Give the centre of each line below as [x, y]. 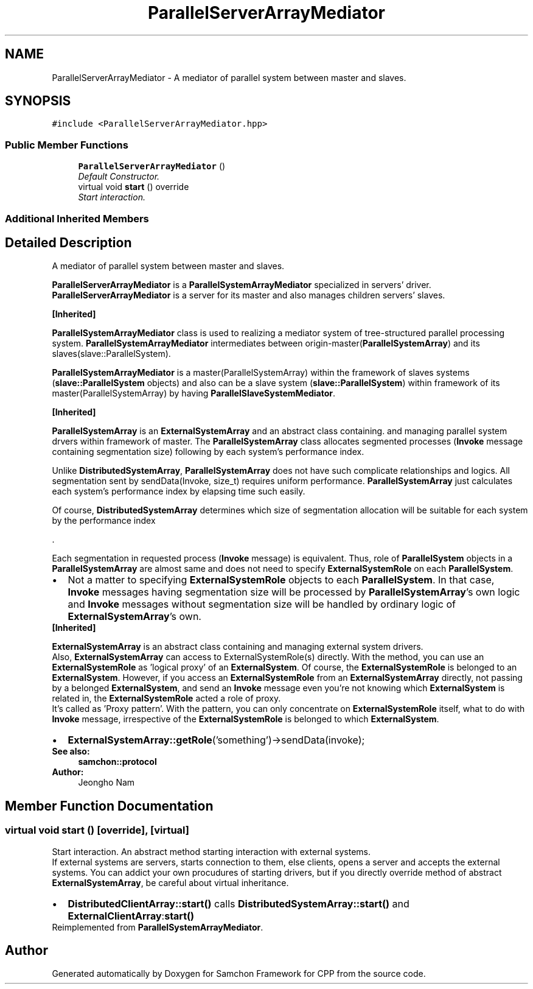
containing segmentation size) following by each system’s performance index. [208, 452]
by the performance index [104, 521]
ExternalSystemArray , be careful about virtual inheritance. [170, 882]
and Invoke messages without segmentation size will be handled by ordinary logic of [262, 604]
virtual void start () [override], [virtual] [97, 830]
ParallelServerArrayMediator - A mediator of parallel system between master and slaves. [229, 77]
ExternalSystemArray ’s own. [134, 617]
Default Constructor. [119, 177]
